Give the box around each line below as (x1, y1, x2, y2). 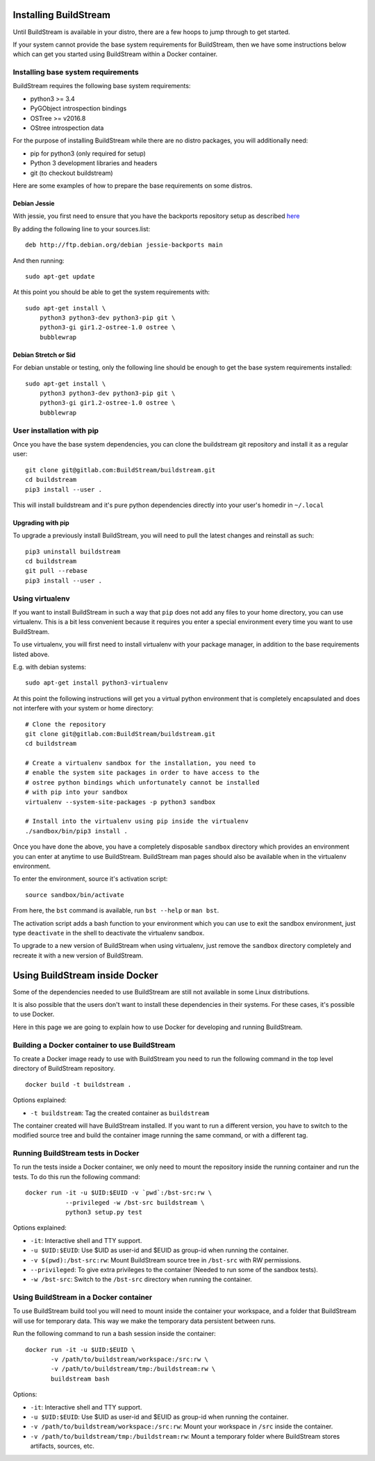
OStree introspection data (30, 124, 104, 132)
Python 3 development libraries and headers (30, 159, 158, 167)
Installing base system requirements (12, 67, 139, 77)
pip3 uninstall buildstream (25, 547, 121, 556)
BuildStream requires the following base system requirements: (12, 82, 191, 90)
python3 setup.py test (65, 1208, 142, 1216)
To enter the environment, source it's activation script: (12, 875, 168, 883)
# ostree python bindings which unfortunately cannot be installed (25, 778, 260, 786)
